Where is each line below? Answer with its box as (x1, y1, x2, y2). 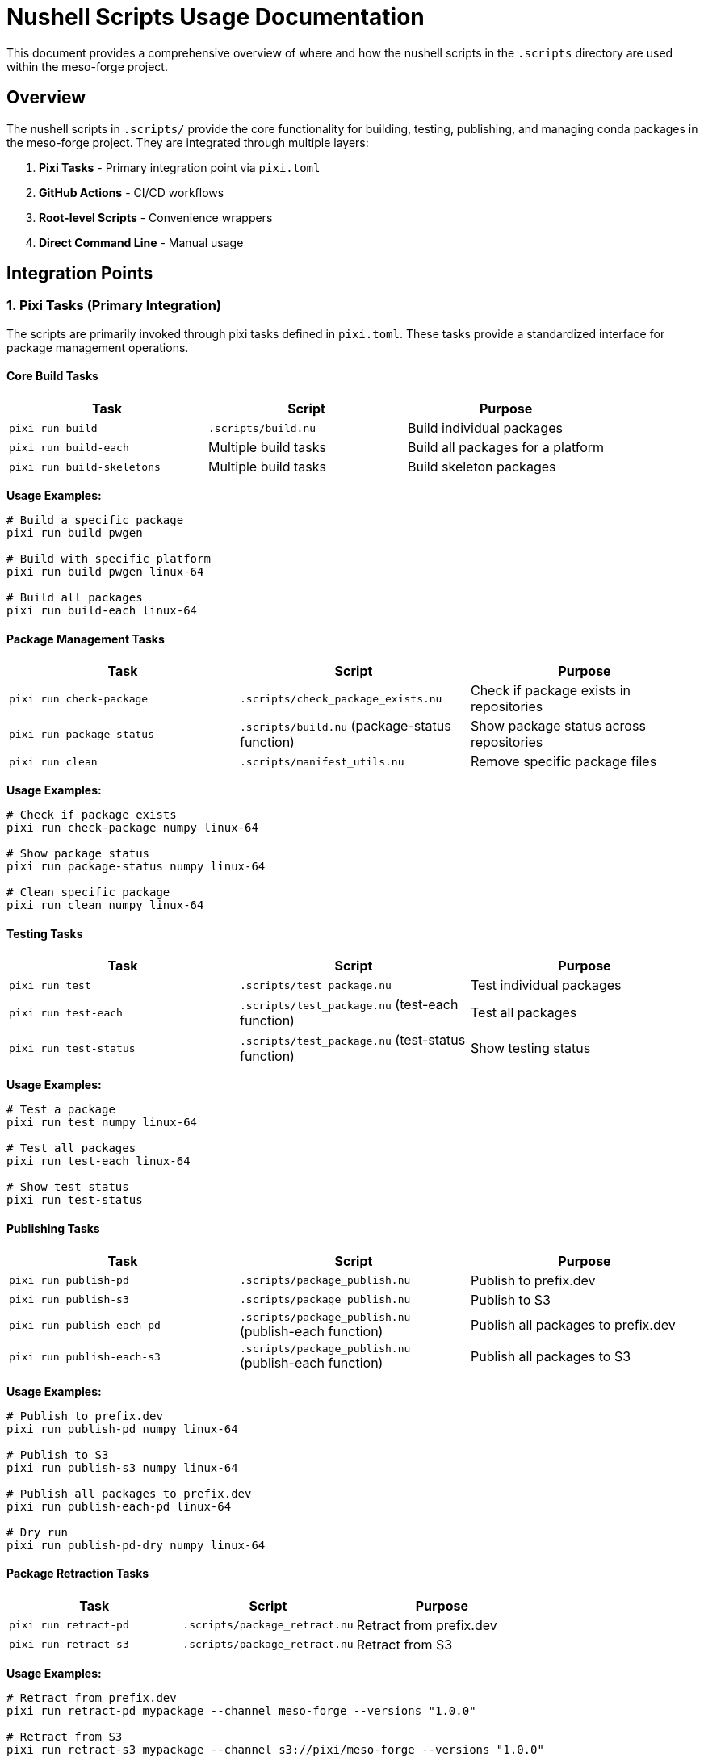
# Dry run (6, 1525, 68, 1539)
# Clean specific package (6, 886, 170, 899)
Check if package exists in (470, 682, 631, 699)
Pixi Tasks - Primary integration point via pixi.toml (39, 160, 321, 174)
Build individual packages (408, 420, 563, 437)
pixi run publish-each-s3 (9, 1350, 161, 1363)
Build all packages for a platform (408, 439, 605, 456)
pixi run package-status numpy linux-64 (6, 860, 266, 874)
